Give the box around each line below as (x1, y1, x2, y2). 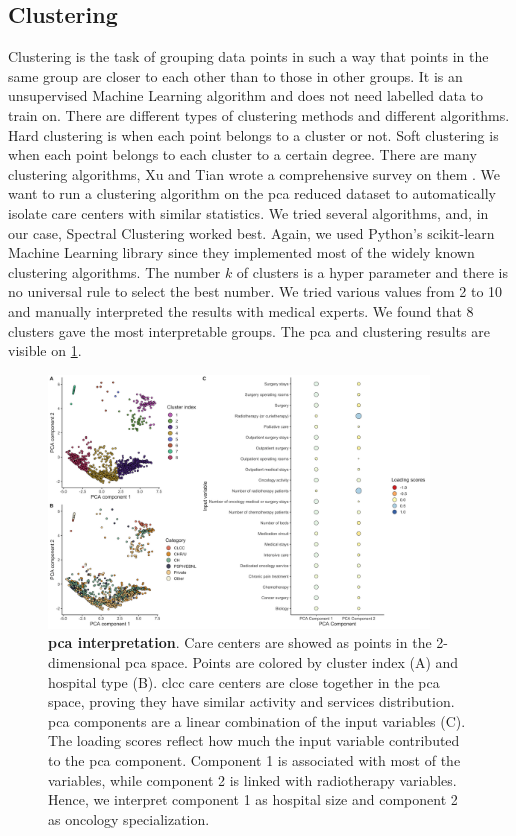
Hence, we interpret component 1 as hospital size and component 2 (48, 789, 458, 810)
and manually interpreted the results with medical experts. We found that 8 (8, 300, 474, 321)
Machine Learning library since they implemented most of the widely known (8, 242, 475, 263)
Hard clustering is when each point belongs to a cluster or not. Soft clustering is (8, 124, 499, 145)
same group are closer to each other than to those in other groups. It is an (8, 65, 463, 86)
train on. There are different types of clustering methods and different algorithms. (8, 104, 510, 125)
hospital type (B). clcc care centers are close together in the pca (48, 671, 440, 692)
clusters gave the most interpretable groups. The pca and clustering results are (8, 320, 490, 341)
